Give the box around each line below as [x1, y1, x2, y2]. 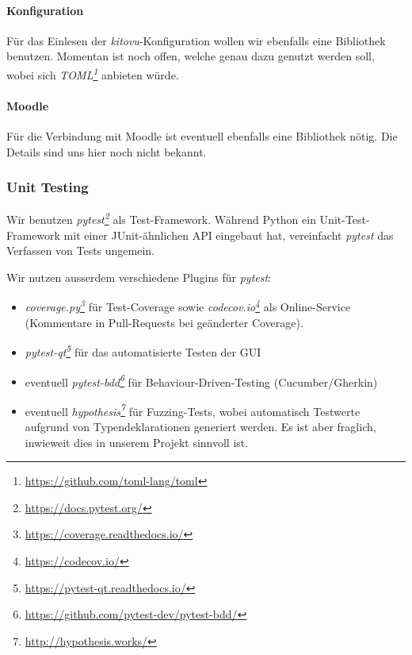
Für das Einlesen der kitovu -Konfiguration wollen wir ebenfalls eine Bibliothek [6, 32, 386, 48]
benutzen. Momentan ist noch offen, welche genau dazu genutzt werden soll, [6, 48, 375, 64]
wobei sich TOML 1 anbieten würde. [6, 64, 179, 83]
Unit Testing [6, 177, 89, 197]
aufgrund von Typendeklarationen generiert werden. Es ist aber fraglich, [25, 418, 376, 435]
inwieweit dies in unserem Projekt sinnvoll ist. [25, 433, 249, 450]
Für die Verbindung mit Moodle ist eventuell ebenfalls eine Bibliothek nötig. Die [6, 128, 398, 144]
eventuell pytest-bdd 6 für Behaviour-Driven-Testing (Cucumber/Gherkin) [25, 371, 378, 390]
